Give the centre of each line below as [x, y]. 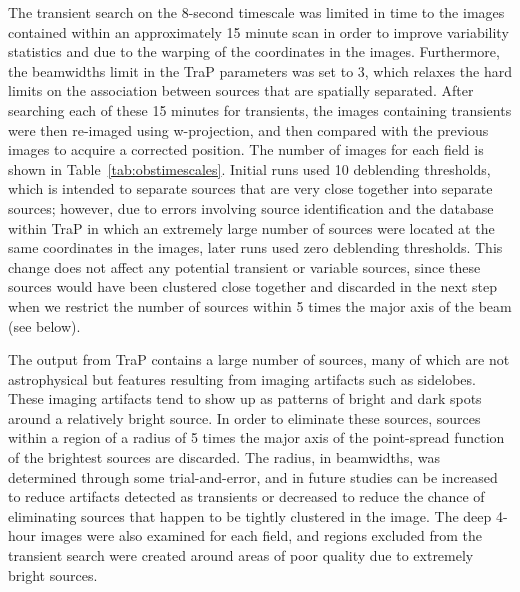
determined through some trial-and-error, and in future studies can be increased [253, 476]
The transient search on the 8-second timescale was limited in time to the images [256, 12]
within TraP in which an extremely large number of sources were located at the [251, 227]
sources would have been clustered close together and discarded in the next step [253, 286]
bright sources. [53, 574]
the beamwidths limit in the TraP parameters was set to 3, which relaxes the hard [260, 70]
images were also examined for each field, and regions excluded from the [261, 535]
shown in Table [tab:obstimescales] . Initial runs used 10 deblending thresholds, [249, 168]
